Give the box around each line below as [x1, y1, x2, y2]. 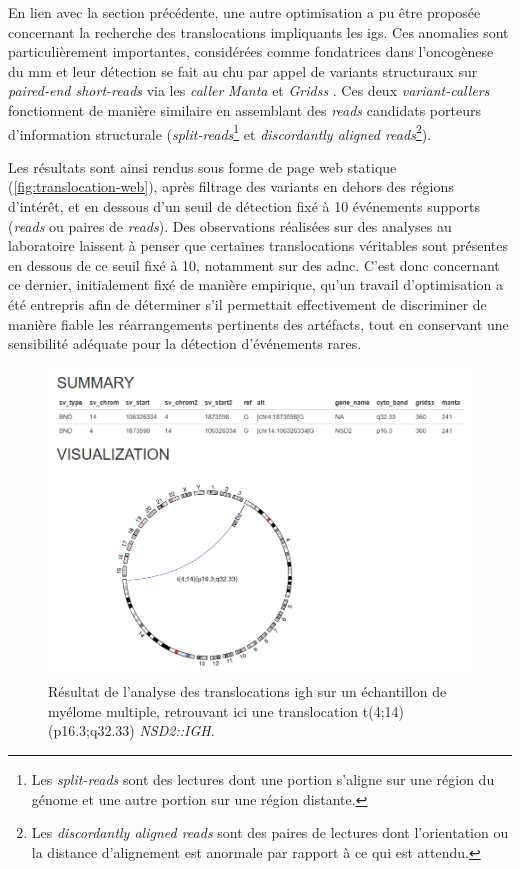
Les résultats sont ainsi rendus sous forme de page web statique [8, 156, 397, 177]
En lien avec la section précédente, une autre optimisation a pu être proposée [8, 2, 481, 22]
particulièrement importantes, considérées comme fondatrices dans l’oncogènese [8, 41, 494, 62]
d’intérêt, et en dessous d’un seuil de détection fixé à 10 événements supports [8, 196, 480, 216]
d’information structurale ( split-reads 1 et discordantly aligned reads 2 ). [8, 120, 432, 144]
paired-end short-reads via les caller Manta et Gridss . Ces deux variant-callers [8, 80, 490, 101]
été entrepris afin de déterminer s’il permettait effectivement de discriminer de [8, 293, 487, 314]
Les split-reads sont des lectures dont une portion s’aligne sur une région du [31, 769, 495, 790]
